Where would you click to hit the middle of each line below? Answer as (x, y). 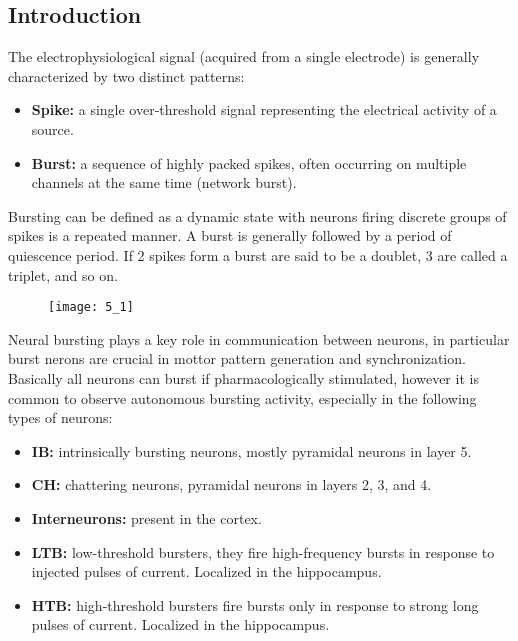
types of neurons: (60, 417)
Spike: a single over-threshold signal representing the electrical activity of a (264, 109)
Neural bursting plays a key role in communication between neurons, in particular (259, 338)
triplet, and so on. (63, 274)
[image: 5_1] (91, 307)
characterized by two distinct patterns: (126, 75)
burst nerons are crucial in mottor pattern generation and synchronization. (237, 358)
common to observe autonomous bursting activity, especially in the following (242, 397)
